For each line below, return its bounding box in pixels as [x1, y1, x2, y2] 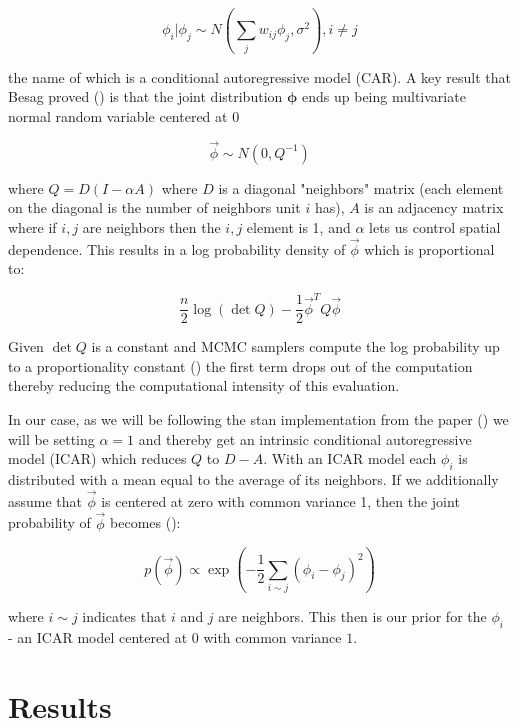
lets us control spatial [369, 216, 501, 237]
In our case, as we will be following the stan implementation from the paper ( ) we [8, 409, 509, 429]
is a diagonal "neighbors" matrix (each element [218, 177, 504, 198]
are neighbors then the [82, 216, 221, 237]
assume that [8, 490, 83, 511]
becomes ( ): [110, 512, 181, 533]
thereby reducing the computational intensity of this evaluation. [8, 375, 400, 396]
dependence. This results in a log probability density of [8, 238, 346, 259]
